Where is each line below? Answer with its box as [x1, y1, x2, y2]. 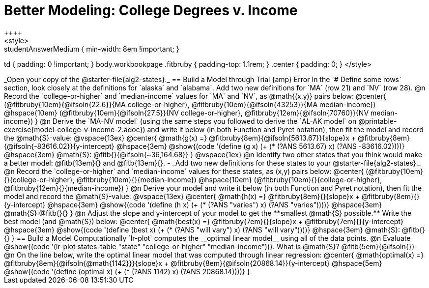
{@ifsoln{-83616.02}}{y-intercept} [4, 142, 114, 150]
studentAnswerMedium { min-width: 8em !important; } [4, 44, 179, 53]
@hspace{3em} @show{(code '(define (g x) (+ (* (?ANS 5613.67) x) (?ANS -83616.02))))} [116, 142, 405, 150]
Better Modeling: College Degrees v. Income [4, 2, 298, 19]
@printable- [358, 116, 397, 125]
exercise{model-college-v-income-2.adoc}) [4, 125, 145, 134]
